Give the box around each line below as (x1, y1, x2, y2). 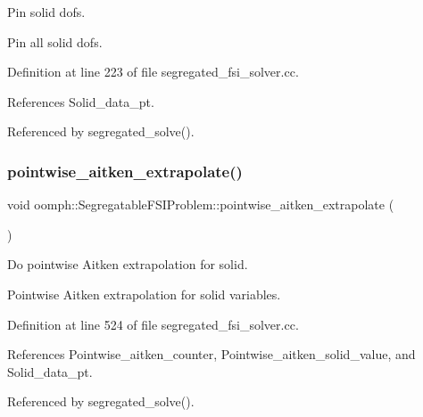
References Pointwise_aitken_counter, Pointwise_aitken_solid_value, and (7, 345, 416, 364)
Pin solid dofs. (7, 3, 86, 20)
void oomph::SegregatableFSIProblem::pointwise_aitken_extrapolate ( (7, 195, 394, 214)
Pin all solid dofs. (7, 32, 103, 51)
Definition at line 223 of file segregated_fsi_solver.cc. (7, 62, 299, 81)
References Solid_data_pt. (7, 92, 154, 110)
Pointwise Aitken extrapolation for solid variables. (7, 284, 281, 303)
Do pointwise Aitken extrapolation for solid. (7, 255, 248, 274)
